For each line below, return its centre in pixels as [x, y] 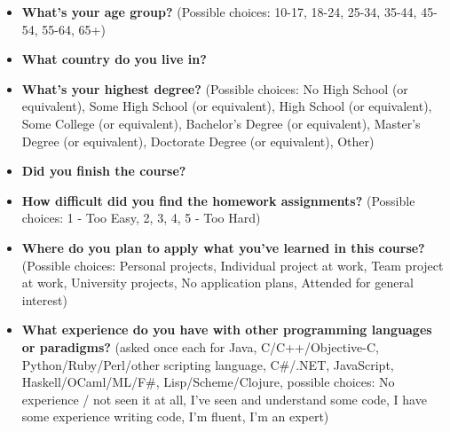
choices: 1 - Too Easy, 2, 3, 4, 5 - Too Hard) [141, 218]
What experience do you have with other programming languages [227, 330]
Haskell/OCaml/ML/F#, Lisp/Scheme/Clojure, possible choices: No [208, 382]
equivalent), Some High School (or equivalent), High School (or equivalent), [227, 106]
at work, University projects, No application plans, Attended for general [217, 283]
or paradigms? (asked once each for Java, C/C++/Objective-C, [200, 346]
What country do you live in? [114, 59]
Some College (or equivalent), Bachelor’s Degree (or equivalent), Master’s [221, 123]
